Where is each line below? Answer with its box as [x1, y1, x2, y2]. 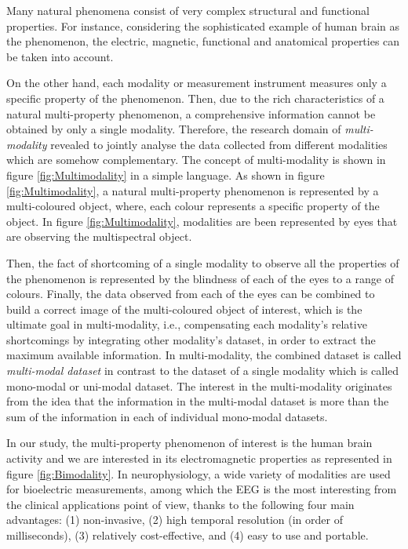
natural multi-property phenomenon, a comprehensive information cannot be [6, 105, 376, 122]
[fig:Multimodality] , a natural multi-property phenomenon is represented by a [6, 182, 379, 198]
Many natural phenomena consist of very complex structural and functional [6, 2, 370, 18]
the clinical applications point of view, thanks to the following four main [6, 496, 355, 512]
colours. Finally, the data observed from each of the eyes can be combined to [6, 285, 375, 302]
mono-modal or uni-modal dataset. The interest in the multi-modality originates [6, 377, 392, 394]
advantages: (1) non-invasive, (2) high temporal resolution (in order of [6, 511, 343, 528]
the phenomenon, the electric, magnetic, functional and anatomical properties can [6, 33, 400, 49]
